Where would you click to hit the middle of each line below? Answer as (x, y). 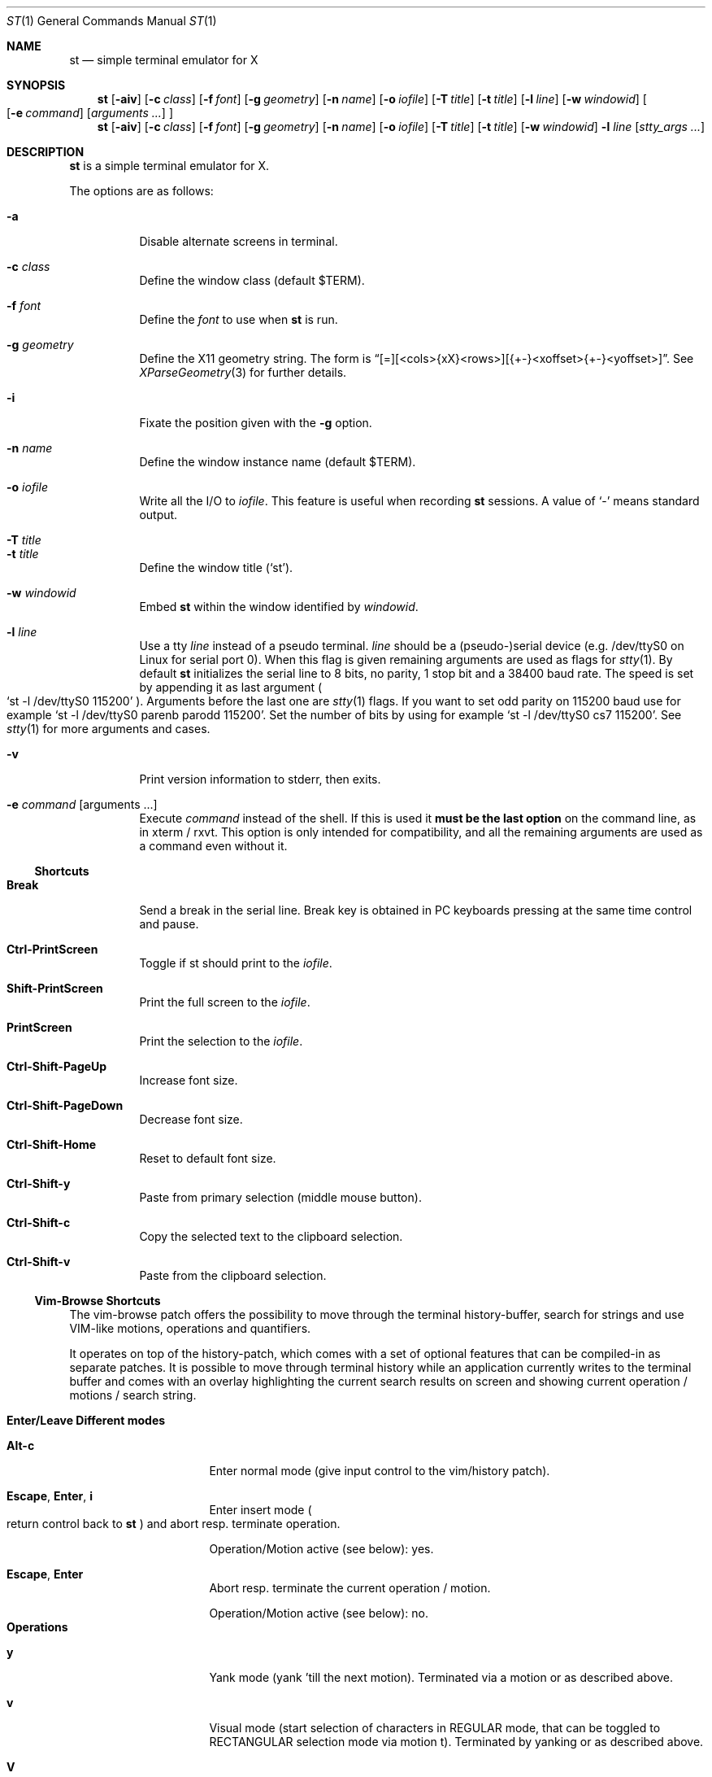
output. (158, 515)
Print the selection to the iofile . (221, 1041)
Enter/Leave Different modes (86, 1420)
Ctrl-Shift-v (39, 1262)
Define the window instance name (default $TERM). (278, 462)
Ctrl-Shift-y (39, 1183)
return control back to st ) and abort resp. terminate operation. (174, 1524)
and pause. (169, 924)
